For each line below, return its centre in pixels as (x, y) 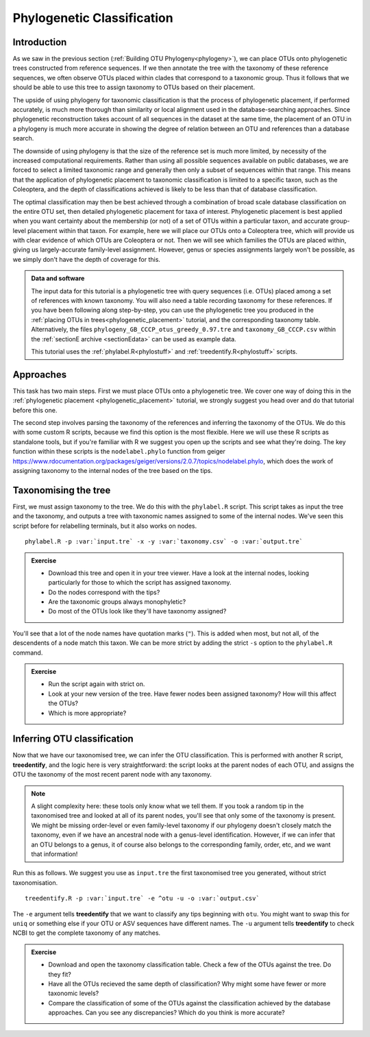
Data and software (58, 278)
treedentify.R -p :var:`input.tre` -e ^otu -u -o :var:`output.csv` (142, 899)
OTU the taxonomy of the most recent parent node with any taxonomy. (112, 774)
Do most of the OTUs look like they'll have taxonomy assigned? (137, 611)
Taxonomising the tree (62, 490)
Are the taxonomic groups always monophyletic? (117, 602)
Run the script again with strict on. (97, 684)
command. (28, 652)
